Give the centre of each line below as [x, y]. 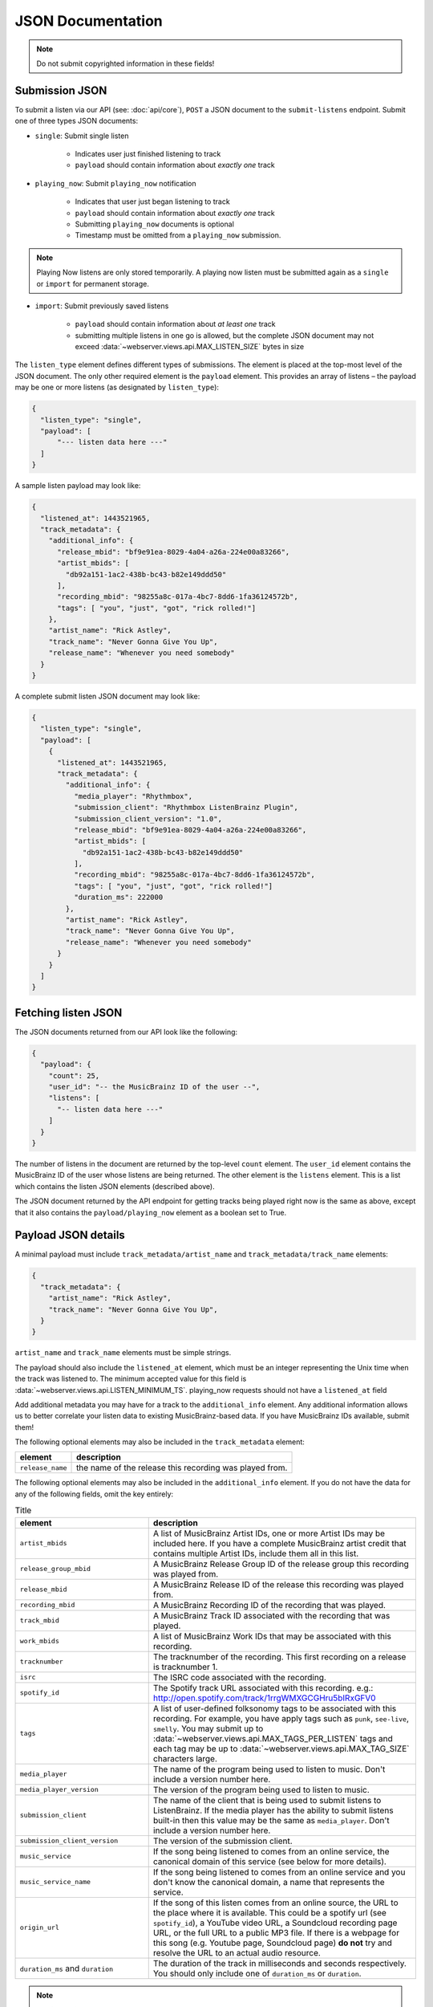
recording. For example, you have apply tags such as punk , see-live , [281, 1718]
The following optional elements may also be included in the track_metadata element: [160, 1442]
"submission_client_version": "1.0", [148, 818]
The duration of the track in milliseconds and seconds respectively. [279, 1963]
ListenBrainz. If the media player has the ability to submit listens [273, 1810]
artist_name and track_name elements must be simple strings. [123, 1353]
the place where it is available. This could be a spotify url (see [269, 1912]
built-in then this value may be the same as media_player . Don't [271, 1820]
